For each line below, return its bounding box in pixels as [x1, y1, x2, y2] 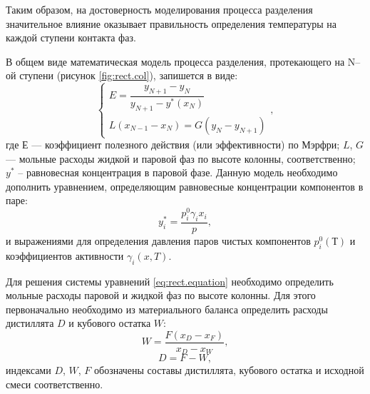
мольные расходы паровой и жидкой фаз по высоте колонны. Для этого [6, 288, 316, 303]
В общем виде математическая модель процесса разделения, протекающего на [6, 54, 345, 69]
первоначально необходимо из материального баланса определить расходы [6, 301, 328, 316]
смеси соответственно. [6, 376, 103, 391]
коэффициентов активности [6, 248, 124, 263]
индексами [6, 363, 51, 378]
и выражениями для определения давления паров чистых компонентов [6, 233, 311, 248]
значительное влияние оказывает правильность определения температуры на [6, 16, 337, 31]
